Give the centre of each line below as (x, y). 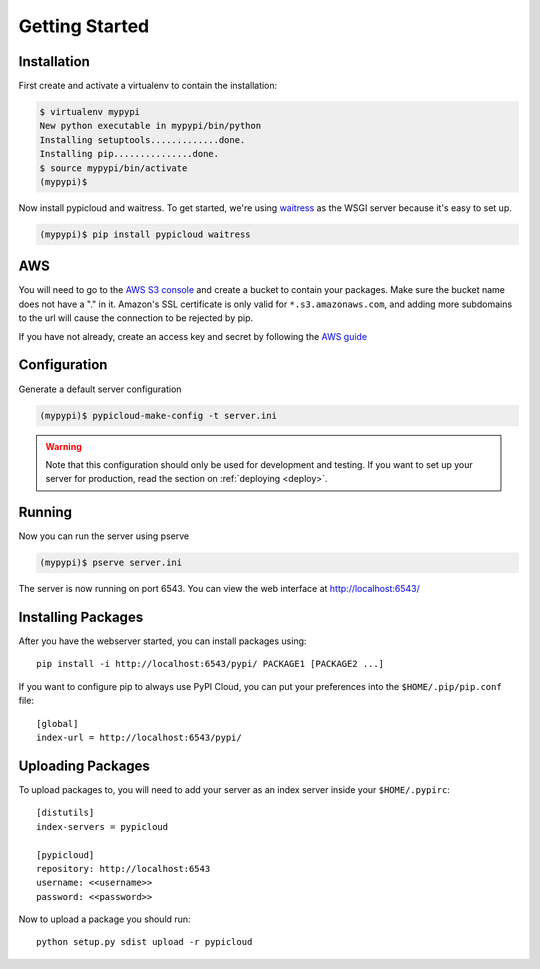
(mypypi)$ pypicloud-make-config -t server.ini (158, 415)
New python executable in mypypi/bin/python (150, 126)
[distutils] (65, 813)
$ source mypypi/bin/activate (113, 168)
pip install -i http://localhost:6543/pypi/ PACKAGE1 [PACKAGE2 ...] (210, 664)
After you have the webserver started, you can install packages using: (162, 641)
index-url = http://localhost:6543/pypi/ (139, 738)
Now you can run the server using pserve (104, 536)
